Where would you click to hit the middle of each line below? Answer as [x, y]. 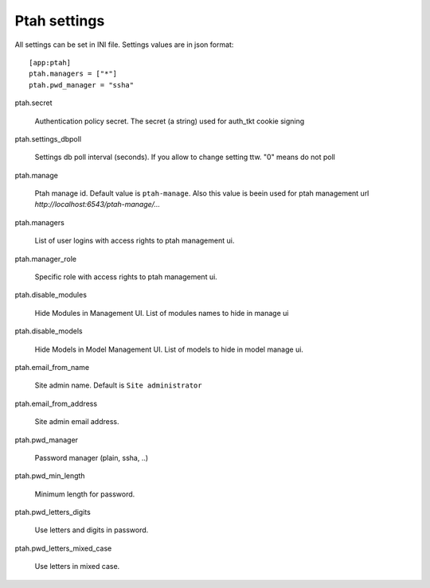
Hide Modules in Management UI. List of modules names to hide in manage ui [162, 313]
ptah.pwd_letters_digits [53, 512]
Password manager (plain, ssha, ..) [92, 458]
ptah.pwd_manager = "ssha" [82, 85]
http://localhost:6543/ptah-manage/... [98, 204]
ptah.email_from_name [52, 367]
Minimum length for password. [85, 494]
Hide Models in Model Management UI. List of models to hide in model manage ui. [169, 349]
